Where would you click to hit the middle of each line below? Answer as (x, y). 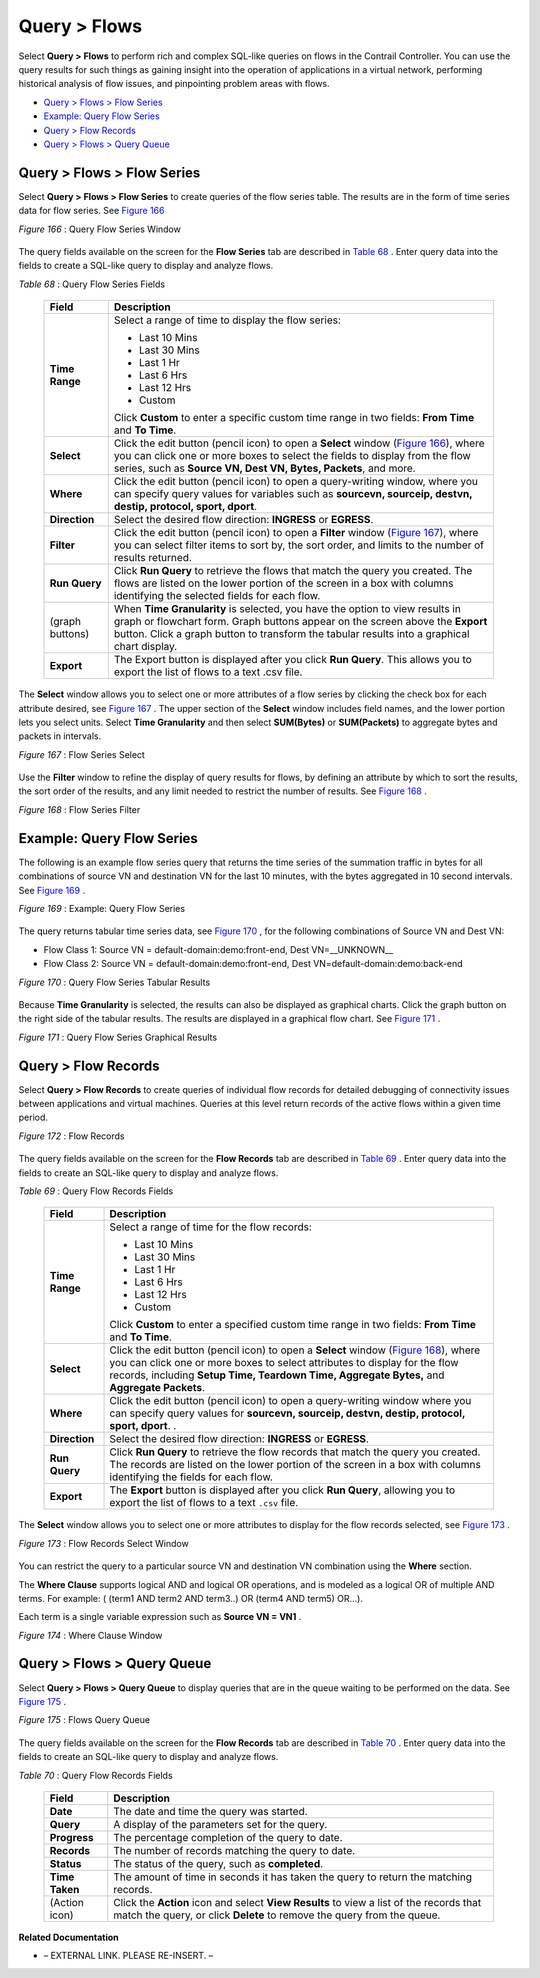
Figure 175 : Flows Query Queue (84, 1720)
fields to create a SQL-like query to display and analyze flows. (146, 266)
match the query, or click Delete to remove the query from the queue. (277, 1915)
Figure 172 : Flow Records (71, 1136)
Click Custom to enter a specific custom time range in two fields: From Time (294, 418)
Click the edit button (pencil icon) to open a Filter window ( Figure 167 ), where (296, 533)
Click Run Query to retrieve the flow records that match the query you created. (295, 1452)
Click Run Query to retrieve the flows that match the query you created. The (293, 571)
